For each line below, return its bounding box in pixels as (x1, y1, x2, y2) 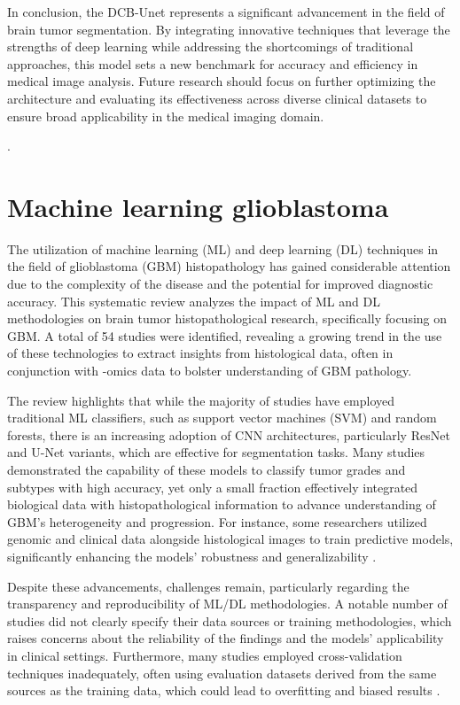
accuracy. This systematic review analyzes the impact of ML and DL (7, 291, 380, 310)
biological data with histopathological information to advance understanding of (7, 495, 436, 514)
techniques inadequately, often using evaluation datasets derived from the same (7, 663, 437, 682)
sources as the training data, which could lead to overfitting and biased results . (7, 681, 441, 700)
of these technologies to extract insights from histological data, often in (7, 344, 394, 362)
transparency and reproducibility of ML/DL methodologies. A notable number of (7, 594, 448, 613)
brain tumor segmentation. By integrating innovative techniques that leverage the (7, 19, 450, 38)
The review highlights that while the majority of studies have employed (7, 391, 395, 409)
